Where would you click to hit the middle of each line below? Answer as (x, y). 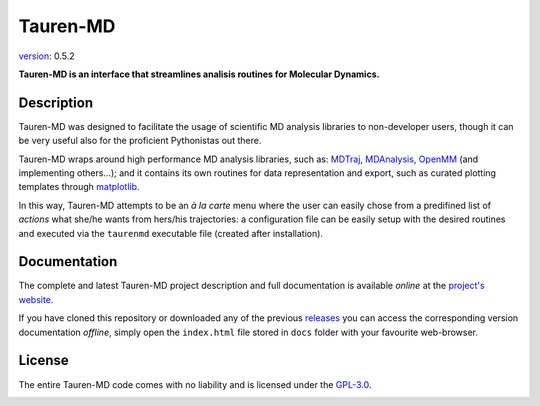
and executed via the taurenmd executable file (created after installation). (171, 233)
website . (36, 299)
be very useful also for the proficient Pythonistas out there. (140, 141)
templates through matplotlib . (79, 187)
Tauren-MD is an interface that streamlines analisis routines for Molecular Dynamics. (199, 74)
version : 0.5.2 (46, 56)
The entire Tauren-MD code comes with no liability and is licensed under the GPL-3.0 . (195, 384)
